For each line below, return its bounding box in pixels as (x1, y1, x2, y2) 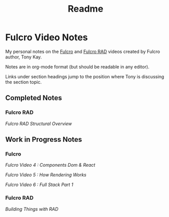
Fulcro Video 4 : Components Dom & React (5, 162, 96, 168)
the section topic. (5, 79, 42, 85)
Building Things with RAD (5, 206, 59, 212)
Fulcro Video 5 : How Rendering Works (5, 172, 87, 178)
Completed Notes (5, 94, 62, 102)
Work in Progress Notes (5, 135, 82, 144)
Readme (68, 3, 103, 15)
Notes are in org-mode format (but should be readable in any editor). (5, 64, 150, 70)
